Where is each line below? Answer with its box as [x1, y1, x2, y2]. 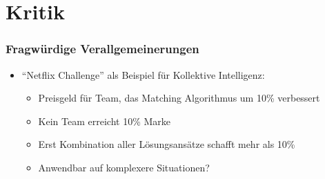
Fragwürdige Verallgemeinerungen [6, 40, 199, 57]
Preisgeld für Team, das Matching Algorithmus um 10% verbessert [38, 91, 320, 105]
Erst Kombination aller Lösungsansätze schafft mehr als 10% [38, 137, 295, 151]
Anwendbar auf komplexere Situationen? [38, 160, 210, 174]
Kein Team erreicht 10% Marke [38, 113, 171, 128]
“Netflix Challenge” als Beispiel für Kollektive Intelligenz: [21, 67, 265, 82]
